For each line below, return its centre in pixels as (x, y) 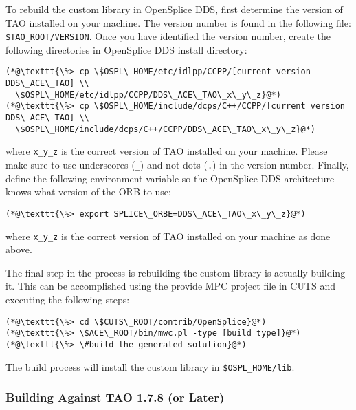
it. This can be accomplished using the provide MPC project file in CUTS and (171, 286)
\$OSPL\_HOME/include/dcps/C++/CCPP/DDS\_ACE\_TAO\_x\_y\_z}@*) (166, 129)
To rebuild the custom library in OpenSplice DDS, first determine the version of (174, 9)
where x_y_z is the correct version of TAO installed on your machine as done (168, 236)
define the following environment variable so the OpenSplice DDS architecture (170, 178)
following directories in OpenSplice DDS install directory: (126, 49)
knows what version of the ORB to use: (88, 192)
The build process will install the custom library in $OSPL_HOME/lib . (150, 366)
